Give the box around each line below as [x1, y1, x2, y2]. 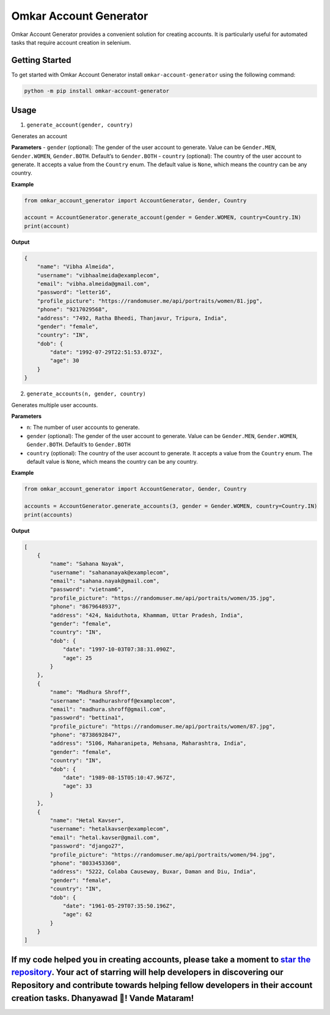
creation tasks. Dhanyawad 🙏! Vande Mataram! [11, 993, 194, 1003]
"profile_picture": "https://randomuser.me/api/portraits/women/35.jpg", [50, 595, 276, 601]
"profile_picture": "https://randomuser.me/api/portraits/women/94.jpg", [50, 851, 276, 858]
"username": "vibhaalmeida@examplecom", [37, 272, 160, 279]
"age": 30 [50, 357, 79, 364]
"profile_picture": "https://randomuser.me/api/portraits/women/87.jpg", [50, 723, 276, 730]
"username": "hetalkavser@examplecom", [50, 826, 169, 832]
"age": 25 [62, 654, 92, 661]
